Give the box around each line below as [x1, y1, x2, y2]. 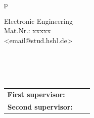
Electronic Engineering [4, 15, 73, 26]
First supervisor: [7, 89, 65, 99]
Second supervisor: [7, 101, 73, 112]
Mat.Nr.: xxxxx [4, 25, 51, 36]
